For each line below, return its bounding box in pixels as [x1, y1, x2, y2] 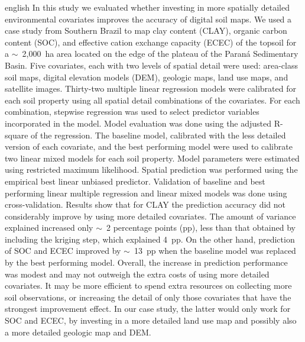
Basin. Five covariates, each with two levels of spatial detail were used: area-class [5, 59, 298, 71]
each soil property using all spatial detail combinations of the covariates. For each [5, 93, 300, 106]
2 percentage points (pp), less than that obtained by [106, 221, 296, 234]
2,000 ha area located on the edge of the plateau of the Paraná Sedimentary [22, 47, 298, 60]
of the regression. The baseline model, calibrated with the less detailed [31, 128, 286, 141]
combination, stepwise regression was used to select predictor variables [5, 105, 259, 118]
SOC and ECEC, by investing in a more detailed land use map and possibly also [5, 314, 297, 327]
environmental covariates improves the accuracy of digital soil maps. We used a [5, 12, 292, 25]
